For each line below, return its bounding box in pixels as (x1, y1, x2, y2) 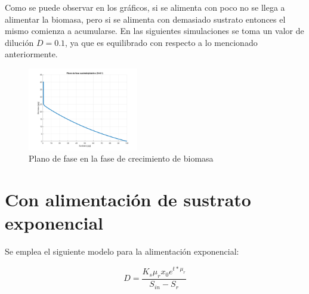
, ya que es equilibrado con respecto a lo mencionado (65, 36, 258, 48)
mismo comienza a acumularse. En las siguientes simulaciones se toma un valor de (5, 24, 304, 37)
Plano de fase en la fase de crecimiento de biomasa (29, 152, 214, 165)
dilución (5, 36, 34, 48)
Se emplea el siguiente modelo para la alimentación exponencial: (5, 245, 239, 258)
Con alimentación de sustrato (5, 187, 251, 212)
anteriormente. (5, 48, 58, 60)
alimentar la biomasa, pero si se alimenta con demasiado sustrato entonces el (5, 13, 286, 25)
